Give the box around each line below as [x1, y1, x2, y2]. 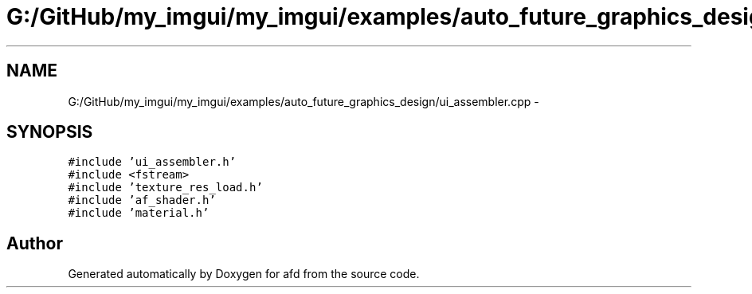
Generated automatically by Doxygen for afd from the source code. [68, 267, 420, 281]
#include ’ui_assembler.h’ [68, 155, 237, 169]
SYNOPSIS [6, 122, 93, 143]
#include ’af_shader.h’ [68, 194, 216, 207]
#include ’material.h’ [68, 206, 210, 220]
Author [6, 233, 63, 253]
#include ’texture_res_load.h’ [68, 181, 263, 194]
